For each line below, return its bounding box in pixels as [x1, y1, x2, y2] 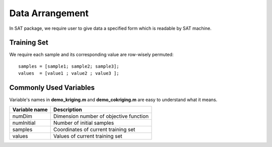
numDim [12, 113, 33, 120]
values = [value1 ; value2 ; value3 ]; [18, 71, 119, 76]
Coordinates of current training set [53, 126, 135, 133]
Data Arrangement [9, 8, 89, 19]
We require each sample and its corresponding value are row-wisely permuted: [9, 52, 174, 58]
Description [53, 106, 83, 113]
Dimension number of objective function [53, 113, 149, 120]
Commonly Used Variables [9, 83, 95, 92]
